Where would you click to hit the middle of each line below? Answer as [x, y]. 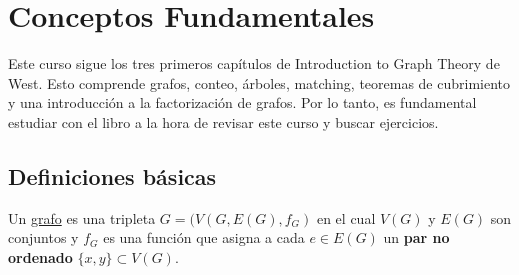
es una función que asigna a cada [204, 237]
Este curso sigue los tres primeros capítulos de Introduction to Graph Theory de [254, 63]
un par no [416, 237]
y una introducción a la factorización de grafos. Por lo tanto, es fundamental [242, 102]
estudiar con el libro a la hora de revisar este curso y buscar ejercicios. [223, 121]
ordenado [40, 256]
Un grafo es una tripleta [82, 217]
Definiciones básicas [112, 175]
